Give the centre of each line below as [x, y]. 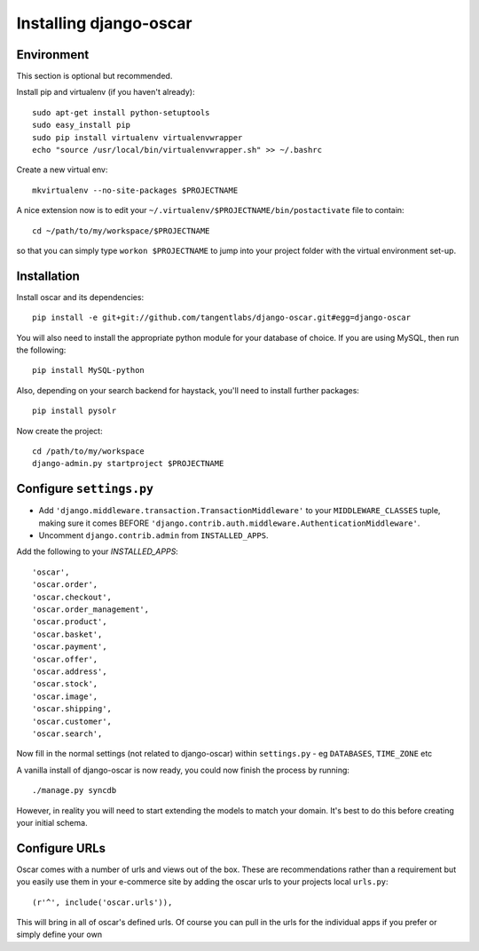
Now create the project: [59, 431]
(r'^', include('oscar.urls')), [102, 902]
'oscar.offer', [65, 659]
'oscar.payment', [70, 647]
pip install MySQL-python [89, 370]
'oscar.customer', [72, 721]
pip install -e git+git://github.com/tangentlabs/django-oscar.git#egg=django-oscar [222, 318]
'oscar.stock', [65, 684]
